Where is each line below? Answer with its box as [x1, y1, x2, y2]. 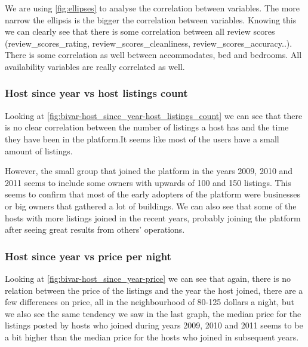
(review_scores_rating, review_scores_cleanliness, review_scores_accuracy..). [5, 36, 292, 49]
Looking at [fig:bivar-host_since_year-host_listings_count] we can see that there [5, 109, 303, 121]
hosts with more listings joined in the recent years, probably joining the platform [5, 211, 301, 224]
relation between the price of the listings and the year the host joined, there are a [5, 284, 303, 296]
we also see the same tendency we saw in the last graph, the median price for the [5, 307, 301, 319]
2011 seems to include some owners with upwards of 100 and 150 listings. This [5, 176, 291, 188]
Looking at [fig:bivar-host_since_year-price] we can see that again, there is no [5, 272, 291, 284]
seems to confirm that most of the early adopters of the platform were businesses [5, 188, 301, 200]
